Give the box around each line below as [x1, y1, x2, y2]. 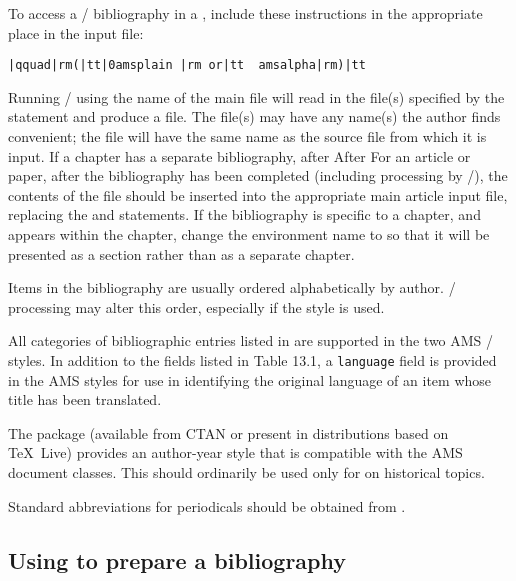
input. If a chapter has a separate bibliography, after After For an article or [8, 145, 471, 166]
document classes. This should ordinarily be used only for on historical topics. [8, 462, 485, 482]
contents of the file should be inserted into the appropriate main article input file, [8, 184, 508, 205]
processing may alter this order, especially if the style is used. [8, 296, 385, 317]
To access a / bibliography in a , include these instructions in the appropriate [8, 3, 483, 23]
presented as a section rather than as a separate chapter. [8, 243, 355, 264]
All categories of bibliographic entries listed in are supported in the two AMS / [8, 330, 494, 351]
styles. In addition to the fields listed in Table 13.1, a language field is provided [8, 349, 497, 370]
